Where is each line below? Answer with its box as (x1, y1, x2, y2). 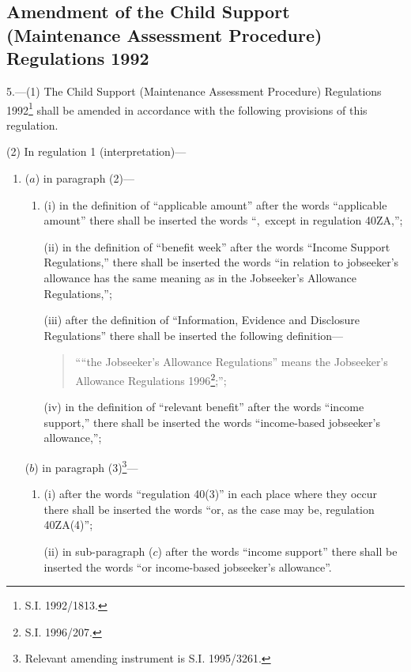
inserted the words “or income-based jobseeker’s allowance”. (43, 558, 332, 575)
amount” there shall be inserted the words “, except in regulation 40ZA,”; (43, 212, 403, 228)
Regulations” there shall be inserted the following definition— (43, 327, 344, 343)
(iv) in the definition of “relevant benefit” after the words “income (43, 398, 364, 415)
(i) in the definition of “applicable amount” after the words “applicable (43, 196, 387, 213)
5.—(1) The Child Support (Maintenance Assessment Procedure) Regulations (6, 82, 382, 99)
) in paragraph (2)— (35, 170, 134, 187)
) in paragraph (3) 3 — (34, 456, 138, 475)
